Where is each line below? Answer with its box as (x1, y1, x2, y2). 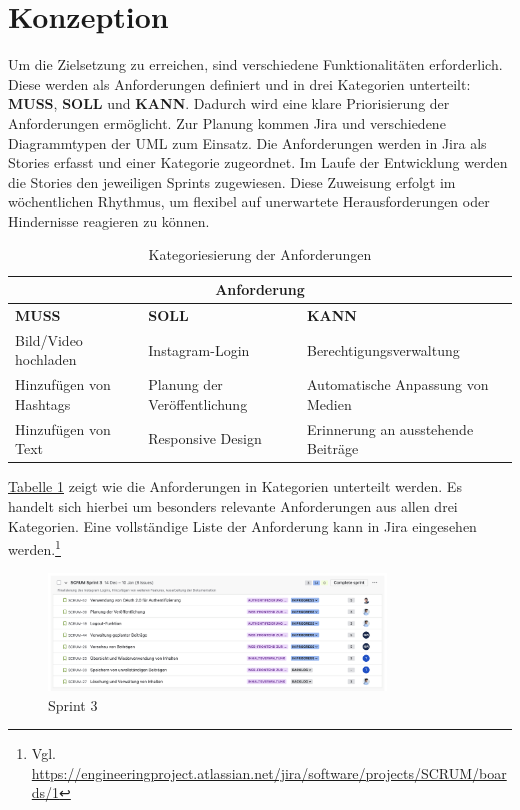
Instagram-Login (148, 339, 250, 360)
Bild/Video (15, 329, 83, 350)
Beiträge (306, 438, 359, 459)
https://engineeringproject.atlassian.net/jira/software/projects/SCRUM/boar (31, 762, 507, 783)
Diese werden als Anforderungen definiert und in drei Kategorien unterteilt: (8, 73, 471, 94)
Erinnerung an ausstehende (306, 418, 474, 439)
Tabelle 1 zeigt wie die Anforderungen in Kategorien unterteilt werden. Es (8, 476, 462, 497)
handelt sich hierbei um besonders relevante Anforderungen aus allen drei (8, 495, 458, 516)
